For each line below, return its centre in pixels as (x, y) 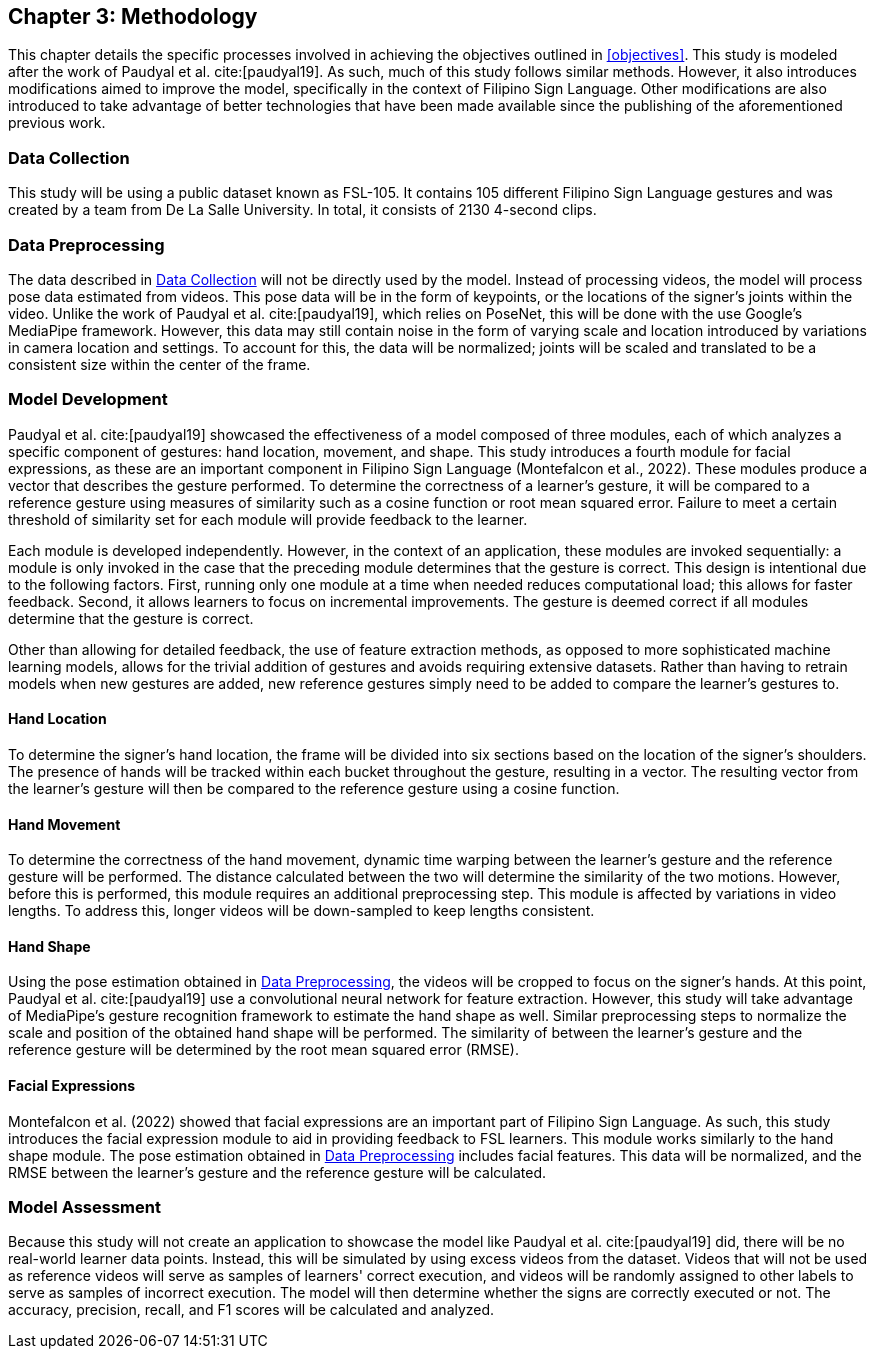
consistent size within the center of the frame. (159, 364)
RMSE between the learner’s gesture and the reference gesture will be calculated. (277, 1172)
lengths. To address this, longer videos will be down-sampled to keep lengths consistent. (301, 911)
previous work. (57, 123)
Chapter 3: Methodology (133, 16)
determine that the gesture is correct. (131, 618)
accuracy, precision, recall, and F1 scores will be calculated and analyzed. (251, 1310)
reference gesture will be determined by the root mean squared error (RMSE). (263, 1050)
